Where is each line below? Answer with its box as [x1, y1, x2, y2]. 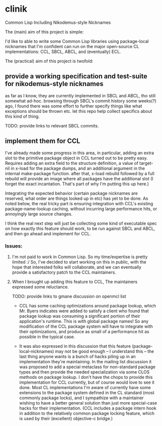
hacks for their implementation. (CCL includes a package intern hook [19, 405, 157, 411]
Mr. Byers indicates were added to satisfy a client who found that [19, 308, 149, 314]
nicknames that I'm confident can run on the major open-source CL [5, 43, 139, 49]
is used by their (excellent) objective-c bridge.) [19, 415, 113, 421]
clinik [5, 3, 28, 15]
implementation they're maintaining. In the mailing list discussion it [19, 358, 152, 364]
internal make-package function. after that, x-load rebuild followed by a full [5, 170, 155, 176]
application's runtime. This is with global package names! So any [19, 318, 149, 324]
